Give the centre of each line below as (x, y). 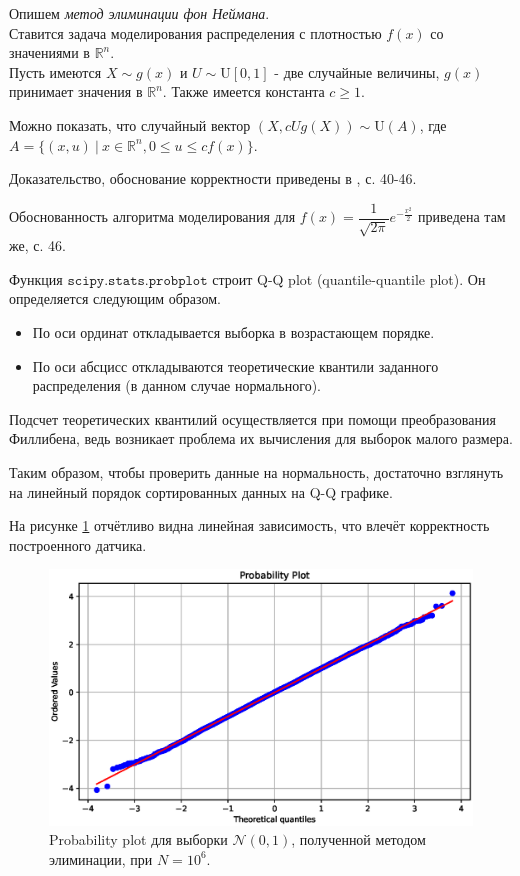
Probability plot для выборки (138, 839)
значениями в (49, 52)
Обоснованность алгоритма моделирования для (152, 216)
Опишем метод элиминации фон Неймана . (139, 13)
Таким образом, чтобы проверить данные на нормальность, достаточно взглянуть (256, 471)
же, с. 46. (37, 245)
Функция (36, 278)
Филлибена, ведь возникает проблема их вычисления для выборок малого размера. (261, 438)
